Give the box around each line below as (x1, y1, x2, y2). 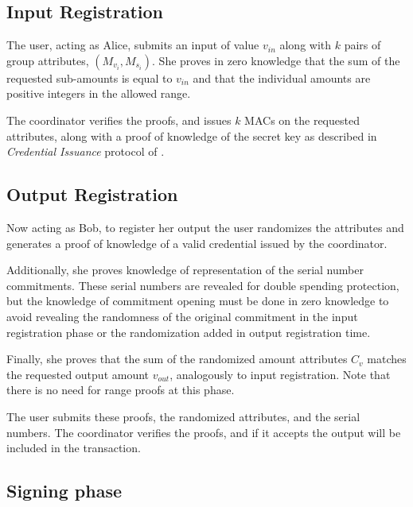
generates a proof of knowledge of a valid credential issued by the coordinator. (6, 234, 388, 251)
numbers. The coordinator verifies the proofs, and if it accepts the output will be (6, 424, 401, 440)
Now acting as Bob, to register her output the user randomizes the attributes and (6, 219, 404, 235)
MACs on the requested (244, 111, 360, 128)
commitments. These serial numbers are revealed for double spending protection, (6, 277, 399, 293)
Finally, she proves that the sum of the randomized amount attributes (6, 350, 348, 367)
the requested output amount (6, 366, 150, 382)
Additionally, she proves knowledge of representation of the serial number (6, 261, 364, 278)
